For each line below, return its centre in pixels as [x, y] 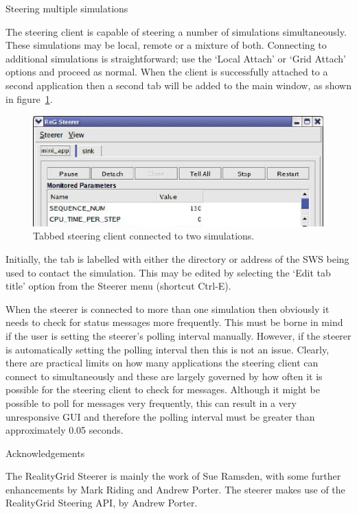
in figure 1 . [29, 98]
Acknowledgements [45, 453]
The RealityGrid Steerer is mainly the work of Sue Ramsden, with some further [173, 476]
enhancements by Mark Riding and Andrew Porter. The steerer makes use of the [175, 489]
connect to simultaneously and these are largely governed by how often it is [164, 376]
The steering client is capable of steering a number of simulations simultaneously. [176, 31]
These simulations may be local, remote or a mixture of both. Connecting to [166, 45]
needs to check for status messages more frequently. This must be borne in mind [174, 322]
